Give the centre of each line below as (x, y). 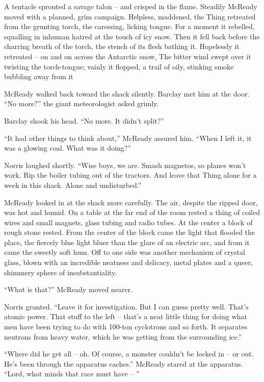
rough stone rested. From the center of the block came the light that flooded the (130, 232)
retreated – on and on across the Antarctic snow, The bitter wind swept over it (128, 56)
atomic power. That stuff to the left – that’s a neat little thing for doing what (126, 316)
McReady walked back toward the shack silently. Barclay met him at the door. (127, 93)
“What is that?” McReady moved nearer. (68, 289)
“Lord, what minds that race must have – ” (72, 374)
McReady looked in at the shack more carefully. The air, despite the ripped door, (131, 202)
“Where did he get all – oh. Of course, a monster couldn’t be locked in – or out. (129, 354)
